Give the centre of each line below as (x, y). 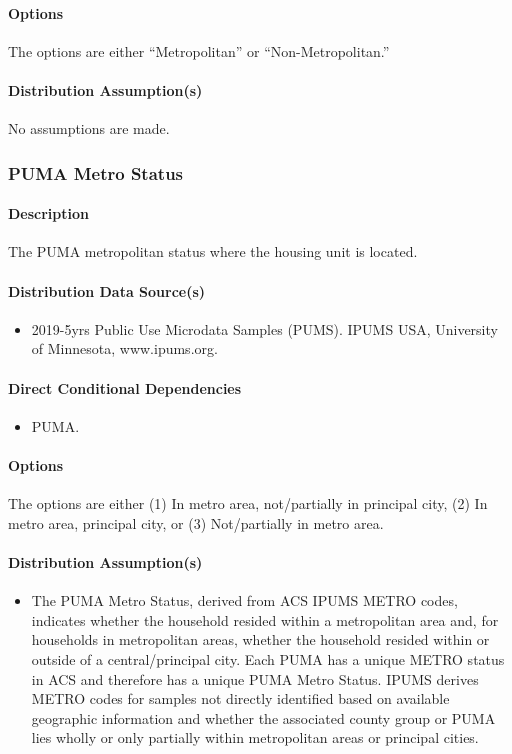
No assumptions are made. (89, 128)
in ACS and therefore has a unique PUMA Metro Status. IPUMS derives (255, 678)
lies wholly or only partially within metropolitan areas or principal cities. (255, 737)
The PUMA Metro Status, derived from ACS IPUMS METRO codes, (244, 600)
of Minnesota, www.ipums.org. (124, 348)
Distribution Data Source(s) (107, 290)
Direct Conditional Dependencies (125, 387)
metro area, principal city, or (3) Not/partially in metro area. (196, 522)
